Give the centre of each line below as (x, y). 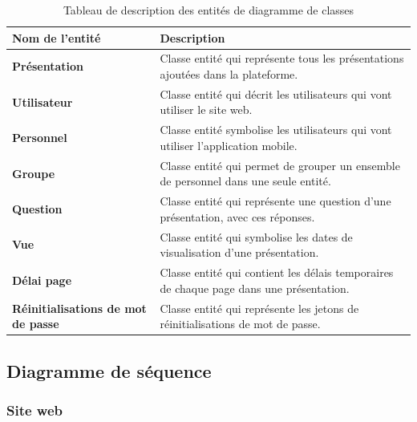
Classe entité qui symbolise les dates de (256, 236)
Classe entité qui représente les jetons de (259, 308)
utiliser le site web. (206, 110)
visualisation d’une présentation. (239, 252)
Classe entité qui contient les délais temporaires (277, 272)
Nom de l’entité (57, 37)
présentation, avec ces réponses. (237, 216)
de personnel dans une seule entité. (245, 181)
